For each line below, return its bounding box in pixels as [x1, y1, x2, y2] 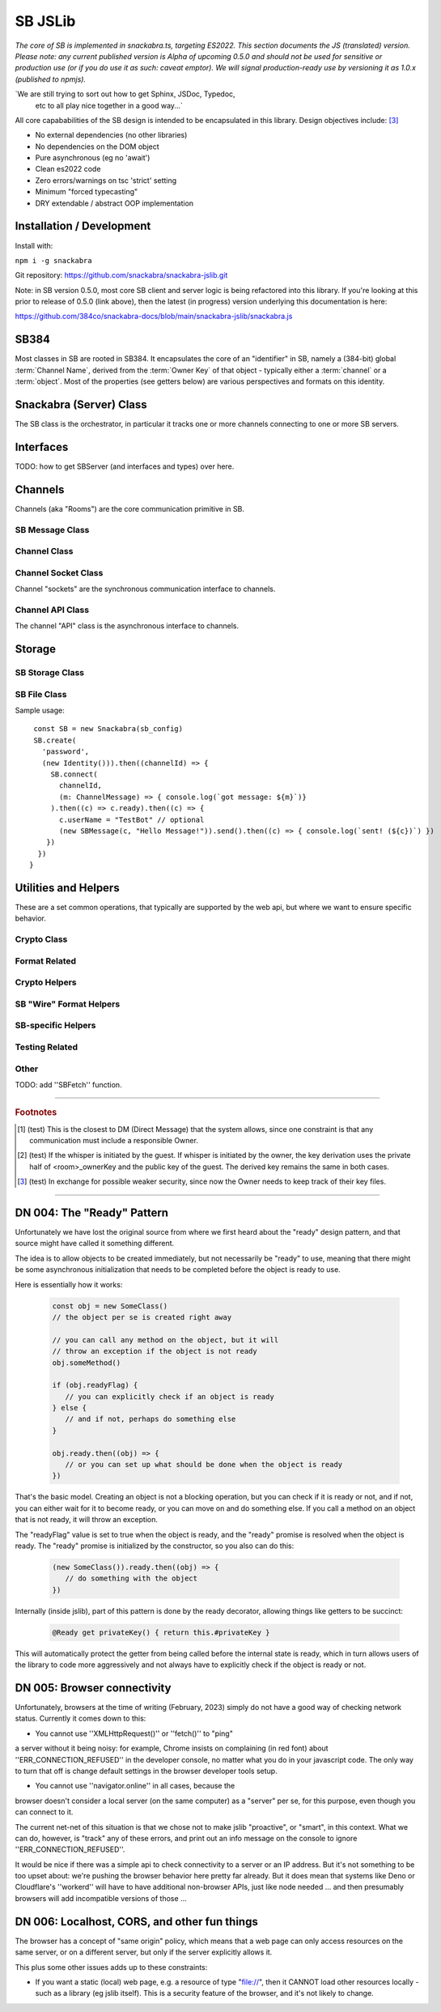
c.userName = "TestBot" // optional [59, 815, 205, 824]
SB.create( [33, 735, 77, 745]
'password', [41, 747, 90, 756]
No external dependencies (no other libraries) [35, 130, 188, 140]
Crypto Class [15, 934, 68, 945]
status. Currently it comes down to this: [15, 1713, 146, 1724]
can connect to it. [15, 1807, 74, 1817]
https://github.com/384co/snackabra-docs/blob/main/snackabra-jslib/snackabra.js [15, 312, 293, 321]
